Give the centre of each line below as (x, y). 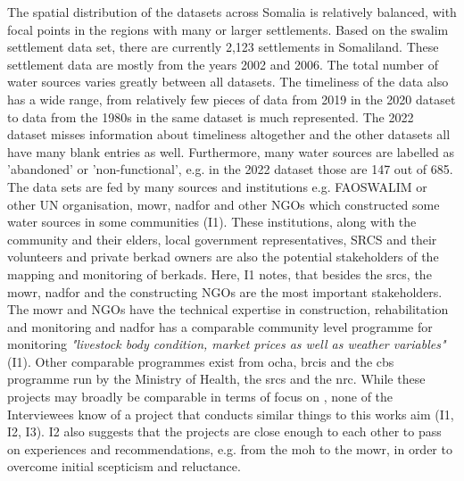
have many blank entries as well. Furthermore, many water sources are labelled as (231, 151)
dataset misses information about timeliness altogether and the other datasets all (229, 134)
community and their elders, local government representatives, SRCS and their (222, 239)
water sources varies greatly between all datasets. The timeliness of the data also (228, 82)
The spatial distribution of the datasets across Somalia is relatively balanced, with (232, 12)
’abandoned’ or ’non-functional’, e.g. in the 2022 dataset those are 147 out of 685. (230, 169)
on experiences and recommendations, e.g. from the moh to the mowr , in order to (230, 448)
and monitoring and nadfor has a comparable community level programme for (220, 326)
